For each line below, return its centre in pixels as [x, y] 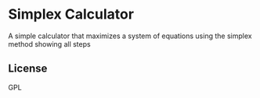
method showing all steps [50, 44]
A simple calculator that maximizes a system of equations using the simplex [130, 36]
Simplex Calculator [71, 14]
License [28, 69]
